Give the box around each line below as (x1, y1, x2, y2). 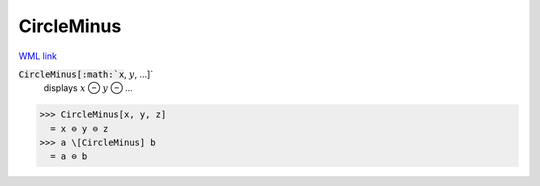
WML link (18, 50, 58, 62)
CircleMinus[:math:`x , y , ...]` (18, 68, 154, 80)
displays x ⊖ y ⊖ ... (43, 82, 134, 94)
